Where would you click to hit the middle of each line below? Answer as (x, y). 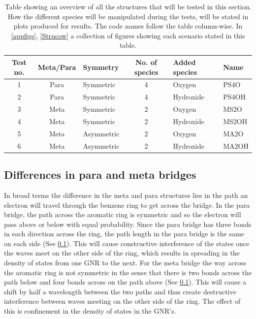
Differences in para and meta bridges (100, 175)
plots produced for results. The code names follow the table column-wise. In (128, 26)
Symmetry (101, 67)
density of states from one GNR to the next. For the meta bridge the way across (125, 263)
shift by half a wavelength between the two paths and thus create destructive (120, 291)
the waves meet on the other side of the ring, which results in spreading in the (122, 253)
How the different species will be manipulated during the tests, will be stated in (128, 16)
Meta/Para (57, 67)
